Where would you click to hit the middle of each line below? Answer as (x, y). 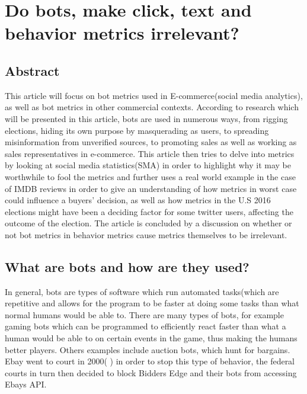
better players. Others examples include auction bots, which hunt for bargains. (148, 349)
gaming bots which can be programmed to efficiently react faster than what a (145, 326)
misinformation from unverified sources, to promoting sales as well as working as (151, 142)
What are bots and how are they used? (127, 266)
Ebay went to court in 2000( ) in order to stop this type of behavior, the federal (150, 361)
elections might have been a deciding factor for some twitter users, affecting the (149, 211)
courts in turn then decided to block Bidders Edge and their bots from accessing (151, 372)
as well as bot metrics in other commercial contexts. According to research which (152, 107)
